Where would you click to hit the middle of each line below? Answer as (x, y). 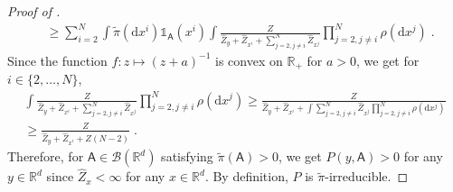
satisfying (187, 156)
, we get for (387, 60)
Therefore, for (46, 156)
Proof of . (34, 11)
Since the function (57, 60)
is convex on (249, 60)
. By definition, (246, 176)
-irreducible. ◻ (367, 176)
